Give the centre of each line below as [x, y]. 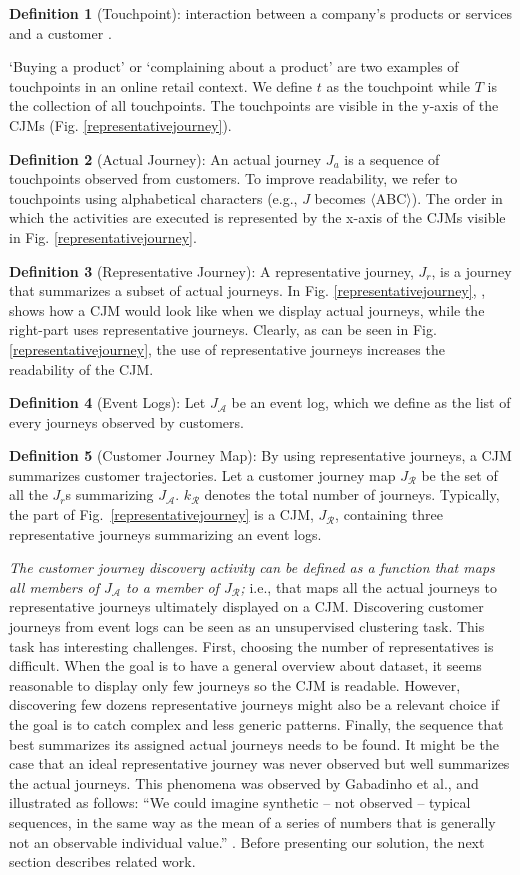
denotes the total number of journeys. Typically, [352, 494]
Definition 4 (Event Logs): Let [107, 402]
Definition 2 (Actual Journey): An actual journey [165, 158]
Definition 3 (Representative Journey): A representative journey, [211, 270]
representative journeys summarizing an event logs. [165, 533]
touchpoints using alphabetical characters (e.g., [153, 197]
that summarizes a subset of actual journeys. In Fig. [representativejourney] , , [247, 290]
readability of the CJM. [81, 368]
